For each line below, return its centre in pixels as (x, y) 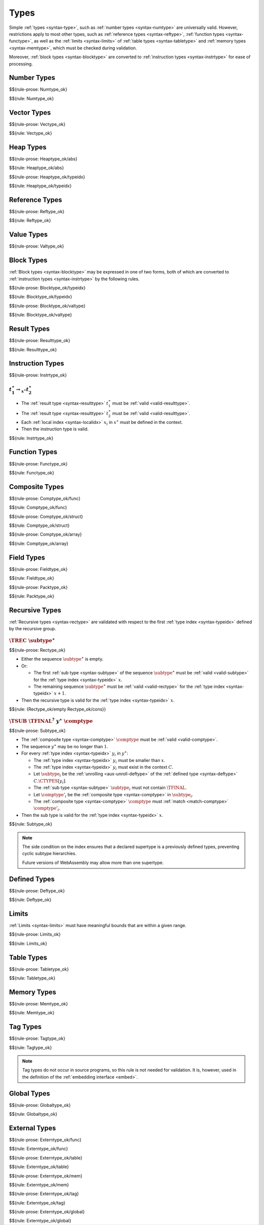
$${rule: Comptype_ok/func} (38, 508)
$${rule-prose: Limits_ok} (35, 934)
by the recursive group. (33, 629)
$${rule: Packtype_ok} (32, 596)
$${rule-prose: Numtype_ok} (38, 89)
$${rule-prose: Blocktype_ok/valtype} (47, 306)
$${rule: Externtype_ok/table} (39, 1167)
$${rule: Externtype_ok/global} (40, 1221)
